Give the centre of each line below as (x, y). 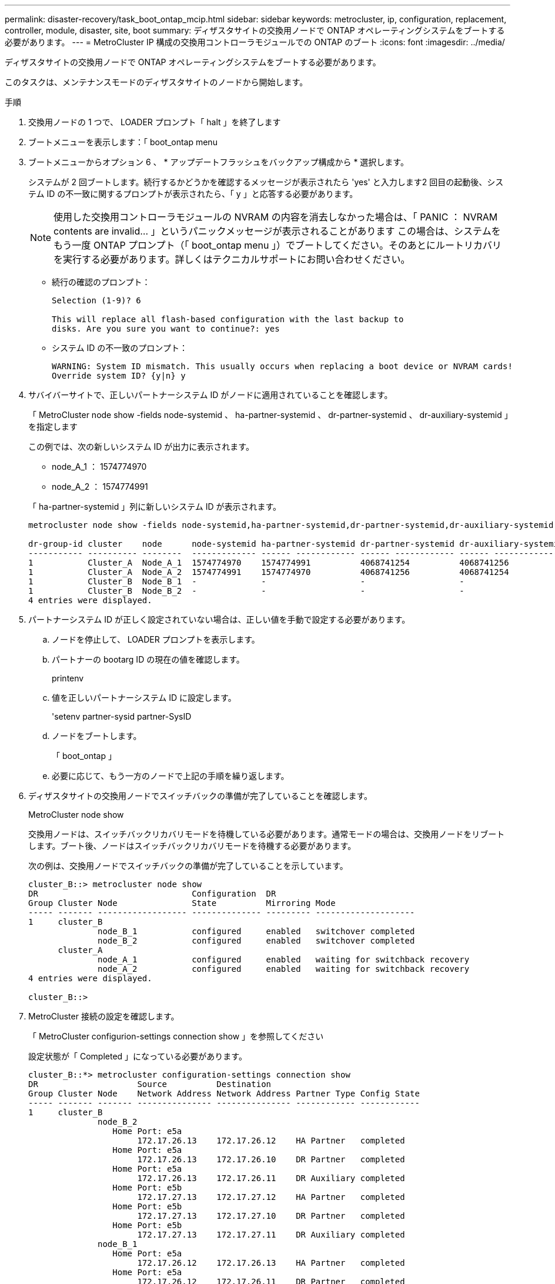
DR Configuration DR (152, 894)
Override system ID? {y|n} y (119, 376)
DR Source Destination (150, 1084)
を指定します (53, 427)
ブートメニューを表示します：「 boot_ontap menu (123, 142)
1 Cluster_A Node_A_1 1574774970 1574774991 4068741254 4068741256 (269, 563)
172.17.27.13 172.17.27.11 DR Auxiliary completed (271, 1235)
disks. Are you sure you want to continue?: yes (166, 329)
